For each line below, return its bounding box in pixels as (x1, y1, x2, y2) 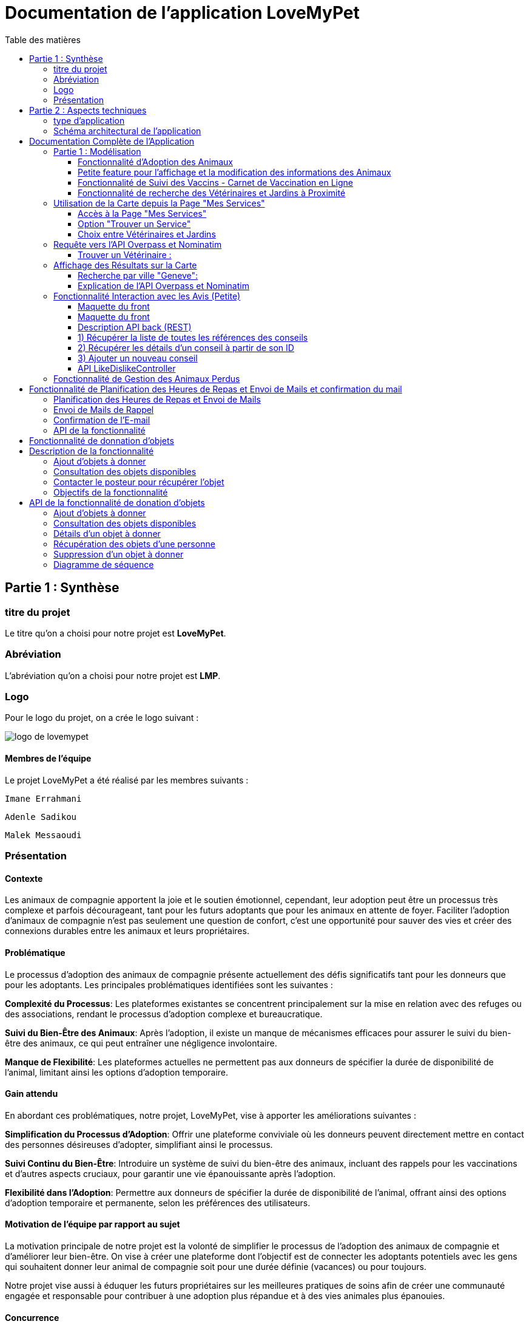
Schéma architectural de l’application (53, 125, 201, 136)
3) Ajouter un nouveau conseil (78, 352, 198, 363)
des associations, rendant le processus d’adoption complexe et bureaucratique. (5, 1008, 323, 1019)
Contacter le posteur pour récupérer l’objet (53, 476, 224, 487)
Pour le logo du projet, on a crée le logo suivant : (5, 712, 199, 723)
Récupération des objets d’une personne (53, 538, 215, 549)
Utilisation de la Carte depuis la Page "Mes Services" (53, 197, 265, 208)
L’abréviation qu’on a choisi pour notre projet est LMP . (5, 670, 221, 681)
